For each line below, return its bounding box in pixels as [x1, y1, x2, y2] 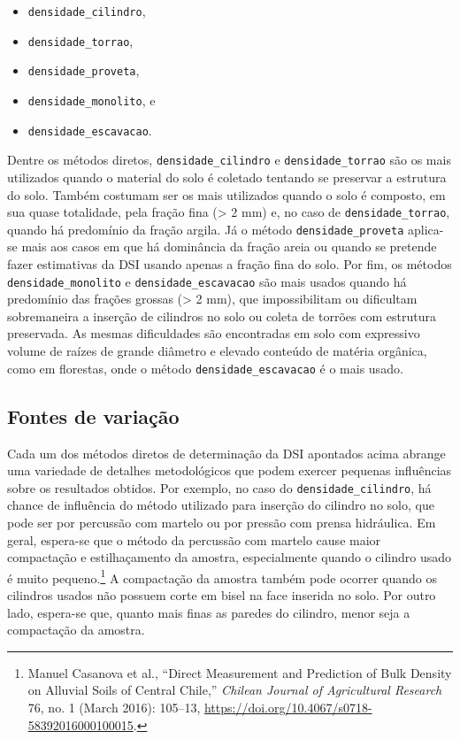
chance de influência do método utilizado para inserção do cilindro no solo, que [7, 496, 434, 514]
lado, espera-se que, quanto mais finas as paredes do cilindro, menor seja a [7, 603, 410, 621]
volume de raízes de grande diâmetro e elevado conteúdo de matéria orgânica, [7, 342, 427, 360]
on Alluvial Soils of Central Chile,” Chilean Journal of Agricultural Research [27, 681, 442, 699]
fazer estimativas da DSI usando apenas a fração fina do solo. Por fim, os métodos [7, 255, 452, 273]
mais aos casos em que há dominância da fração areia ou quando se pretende [21, 237, 437, 256]
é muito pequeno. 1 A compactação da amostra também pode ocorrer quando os [7, 566, 438, 587]
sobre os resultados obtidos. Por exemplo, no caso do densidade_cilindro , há [7, 478, 432, 497]
